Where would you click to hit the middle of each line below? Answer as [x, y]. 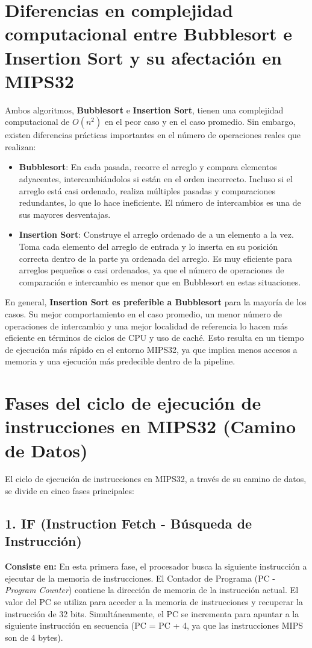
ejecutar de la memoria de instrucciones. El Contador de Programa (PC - [140, 578]
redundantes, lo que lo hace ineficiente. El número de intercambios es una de [160, 202]
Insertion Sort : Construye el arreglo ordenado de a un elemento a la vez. [156, 234]
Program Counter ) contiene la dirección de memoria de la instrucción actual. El [152, 590]
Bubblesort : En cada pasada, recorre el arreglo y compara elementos [148, 167]
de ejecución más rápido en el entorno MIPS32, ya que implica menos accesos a [151, 349]
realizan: [20, 146]
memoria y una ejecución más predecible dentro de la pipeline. [120, 361]
